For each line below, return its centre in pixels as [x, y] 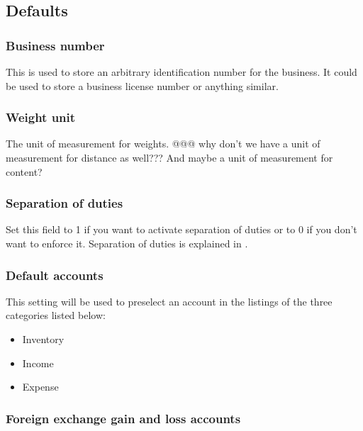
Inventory [43, 339]
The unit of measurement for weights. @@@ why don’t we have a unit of [163, 144]
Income [38, 363]
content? [24, 171]
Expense [40, 387]
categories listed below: [56, 315]
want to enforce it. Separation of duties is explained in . [127, 243]
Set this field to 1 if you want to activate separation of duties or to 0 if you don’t [181, 229]
